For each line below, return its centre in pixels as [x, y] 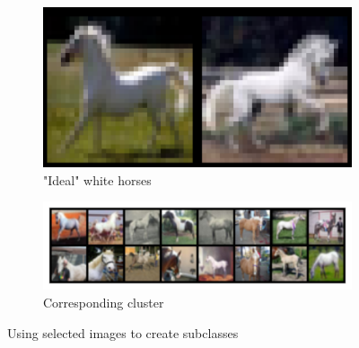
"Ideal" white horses [97, 179]
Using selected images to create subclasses [123, 332]
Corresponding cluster [104, 302]
